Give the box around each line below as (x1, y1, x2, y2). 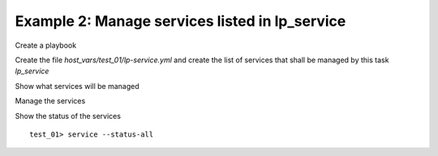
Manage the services (15, 96, 86, 106)
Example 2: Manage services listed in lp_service (15, 12, 346, 30)
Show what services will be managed (15, 81, 140, 91)
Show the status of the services (15, 111, 122, 120)
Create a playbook (15, 40, 77, 50)
